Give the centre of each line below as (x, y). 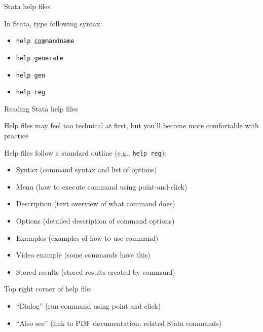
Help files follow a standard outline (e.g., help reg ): (85, 152)
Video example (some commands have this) (83, 255)
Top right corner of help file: (48, 289)
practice (16, 135)
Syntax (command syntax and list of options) (86, 170)
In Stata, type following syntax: (53, 23)
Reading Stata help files (41, 108)
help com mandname (45, 41)
